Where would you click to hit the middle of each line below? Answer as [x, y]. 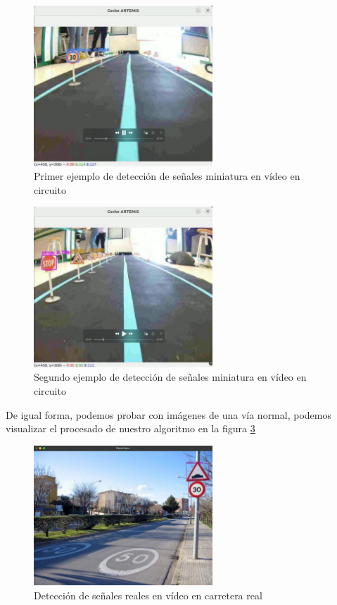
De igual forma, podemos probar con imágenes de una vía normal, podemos [168, 414]
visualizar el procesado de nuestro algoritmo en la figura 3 [131, 428]
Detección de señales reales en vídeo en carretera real [148, 595]
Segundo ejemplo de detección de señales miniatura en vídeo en [170, 377]
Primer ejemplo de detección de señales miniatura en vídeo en [167, 176]
